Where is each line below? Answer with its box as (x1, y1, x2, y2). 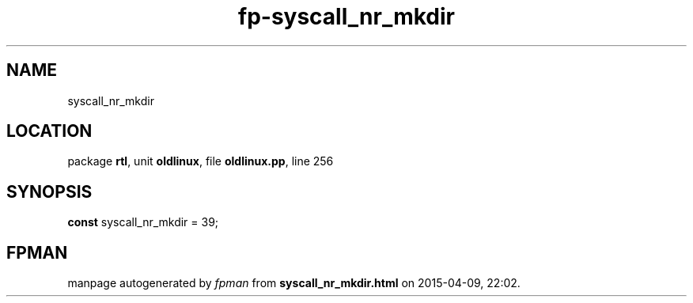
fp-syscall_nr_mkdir (238, 3, 455, 30)
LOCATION (6, 121, 93, 142)
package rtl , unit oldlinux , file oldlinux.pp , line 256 (67, 154, 334, 169)
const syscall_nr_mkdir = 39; (67, 215, 219, 229)
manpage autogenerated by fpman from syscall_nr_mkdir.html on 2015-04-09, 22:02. (67, 276, 521, 290)
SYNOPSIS (6, 181, 93, 202)
